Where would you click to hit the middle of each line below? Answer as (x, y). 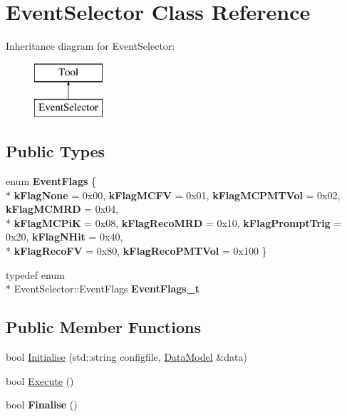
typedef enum (35, 274)
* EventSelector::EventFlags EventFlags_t (103, 289)
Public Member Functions (103, 327)
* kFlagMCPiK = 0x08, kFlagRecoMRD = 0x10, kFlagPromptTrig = (174, 222)
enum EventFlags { (51, 181)
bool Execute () (40, 380)
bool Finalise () (42, 405)
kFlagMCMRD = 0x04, (62, 209)
